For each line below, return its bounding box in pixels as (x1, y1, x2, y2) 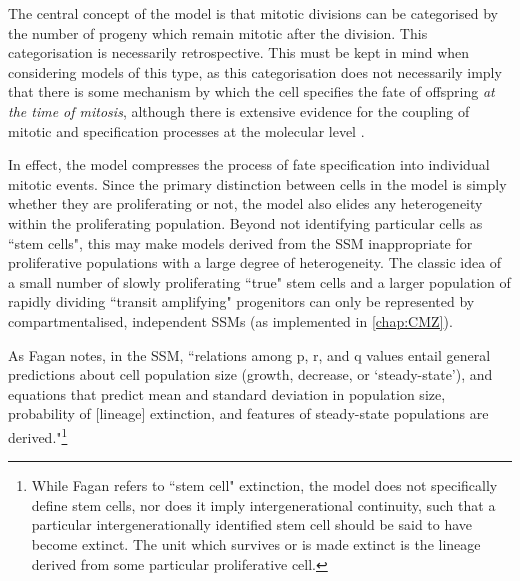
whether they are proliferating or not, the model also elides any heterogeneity (8, 193, 483, 214)
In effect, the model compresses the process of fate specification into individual (8, 154, 490, 175)
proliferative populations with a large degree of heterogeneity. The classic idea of (8, 252, 502, 273)
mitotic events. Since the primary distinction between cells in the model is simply (8, 173, 507, 194)
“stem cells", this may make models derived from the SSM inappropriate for (8, 232, 473, 253)
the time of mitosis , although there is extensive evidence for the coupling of (8, 100, 470, 121)
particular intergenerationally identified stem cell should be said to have (31, 514, 473, 535)
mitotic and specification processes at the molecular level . (8, 120, 365, 141)
